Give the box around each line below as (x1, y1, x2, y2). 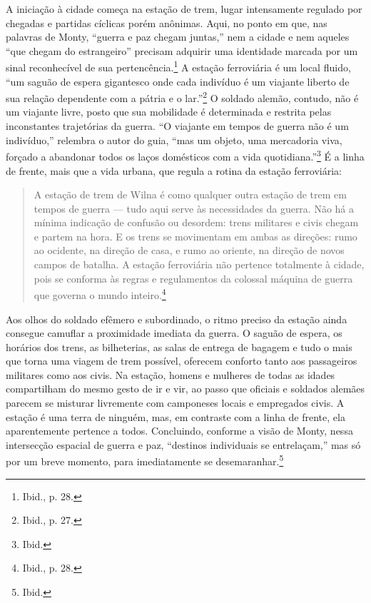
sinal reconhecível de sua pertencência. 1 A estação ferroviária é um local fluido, (6, 58, 351, 75)
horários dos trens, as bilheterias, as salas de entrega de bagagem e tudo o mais (6, 339, 352, 354)
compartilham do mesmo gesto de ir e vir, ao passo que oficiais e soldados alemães (6, 381, 365, 396)
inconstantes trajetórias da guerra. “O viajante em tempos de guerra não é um (6, 118, 349, 133)
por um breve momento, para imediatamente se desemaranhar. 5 (6, 452, 284, 469)
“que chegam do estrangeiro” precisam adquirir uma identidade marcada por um (6, 43, 358, 58)
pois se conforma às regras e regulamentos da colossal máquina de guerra (34, 270, 353, 285)
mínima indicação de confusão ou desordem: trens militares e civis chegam (34, 215, 359, 230)
